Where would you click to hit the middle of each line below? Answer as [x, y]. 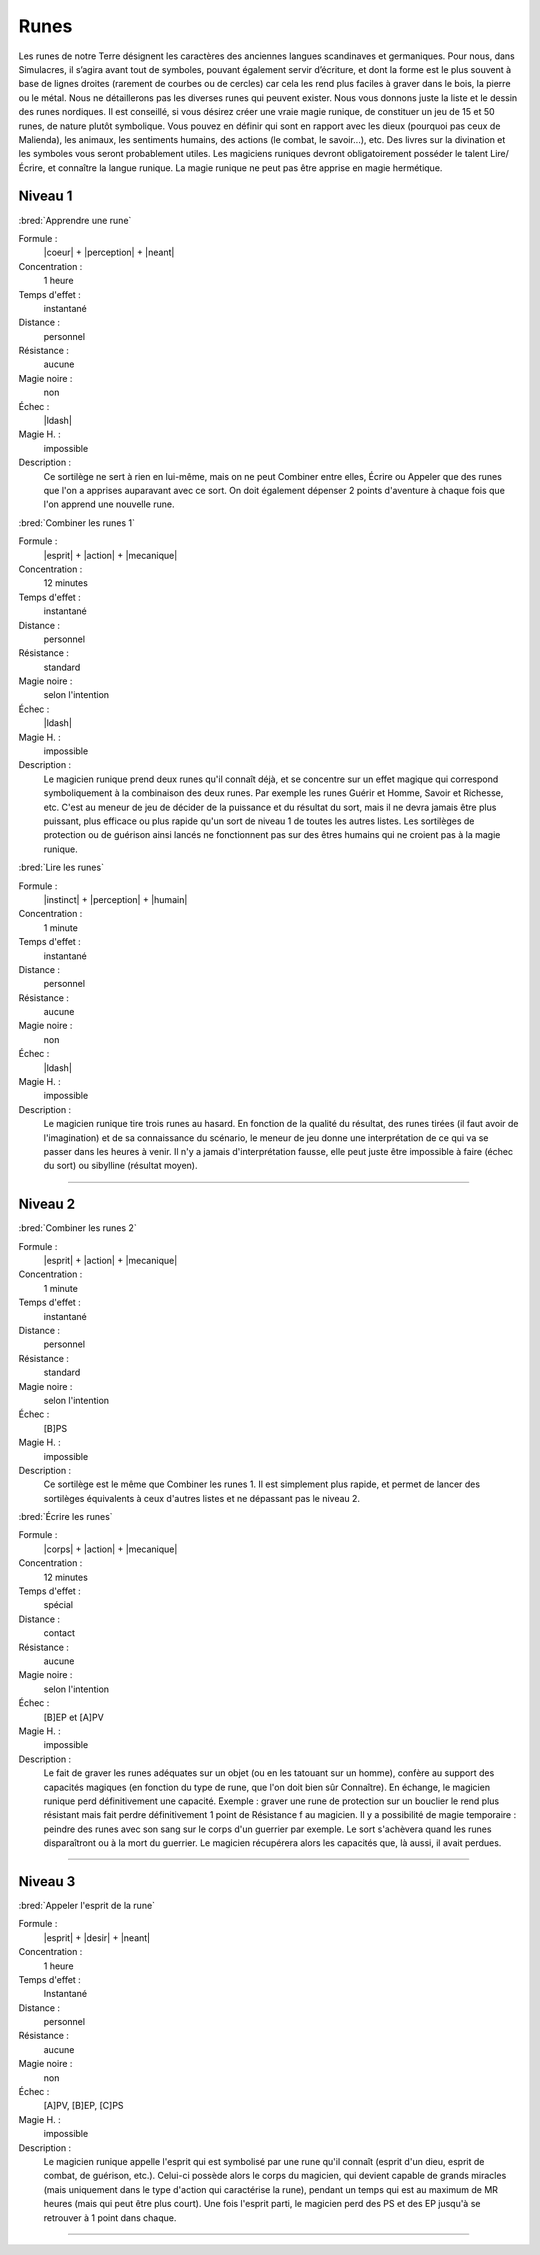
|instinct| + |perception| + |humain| [115, 899]
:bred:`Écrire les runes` [66, 1517]
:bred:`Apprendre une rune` [75, 220]
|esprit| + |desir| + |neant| [96, 1937]
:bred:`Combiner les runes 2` [77, 1228]
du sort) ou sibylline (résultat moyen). [121, 1166]
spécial [58, 1605]
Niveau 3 [47, 1881]
